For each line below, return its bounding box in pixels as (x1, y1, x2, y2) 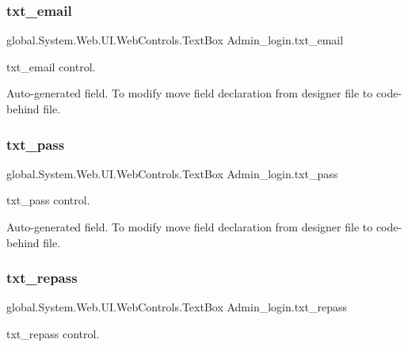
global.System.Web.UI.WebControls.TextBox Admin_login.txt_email (6, 32, 344, 48)
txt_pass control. (6, 192, 90, 208)
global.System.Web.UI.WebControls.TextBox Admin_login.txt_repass (6, 299, 347, 315)
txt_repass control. (6, 326, 100, 341)
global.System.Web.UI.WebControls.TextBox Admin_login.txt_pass (6, 165, 338, 181)
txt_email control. (6, 58, 96, 74)
